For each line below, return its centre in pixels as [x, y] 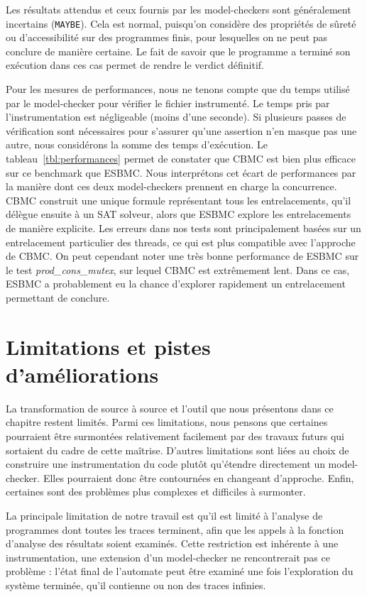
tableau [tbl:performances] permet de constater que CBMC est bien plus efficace [181, 158]
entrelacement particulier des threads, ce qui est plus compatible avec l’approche [181, 242]
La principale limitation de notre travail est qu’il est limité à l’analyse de [164, 515]
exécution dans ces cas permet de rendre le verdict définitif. [135, 65]
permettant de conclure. [58, 297]
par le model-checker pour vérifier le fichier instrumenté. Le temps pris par [168, 103]
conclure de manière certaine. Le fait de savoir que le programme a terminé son [178, 51]
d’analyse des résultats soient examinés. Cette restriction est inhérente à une [172, 543]
